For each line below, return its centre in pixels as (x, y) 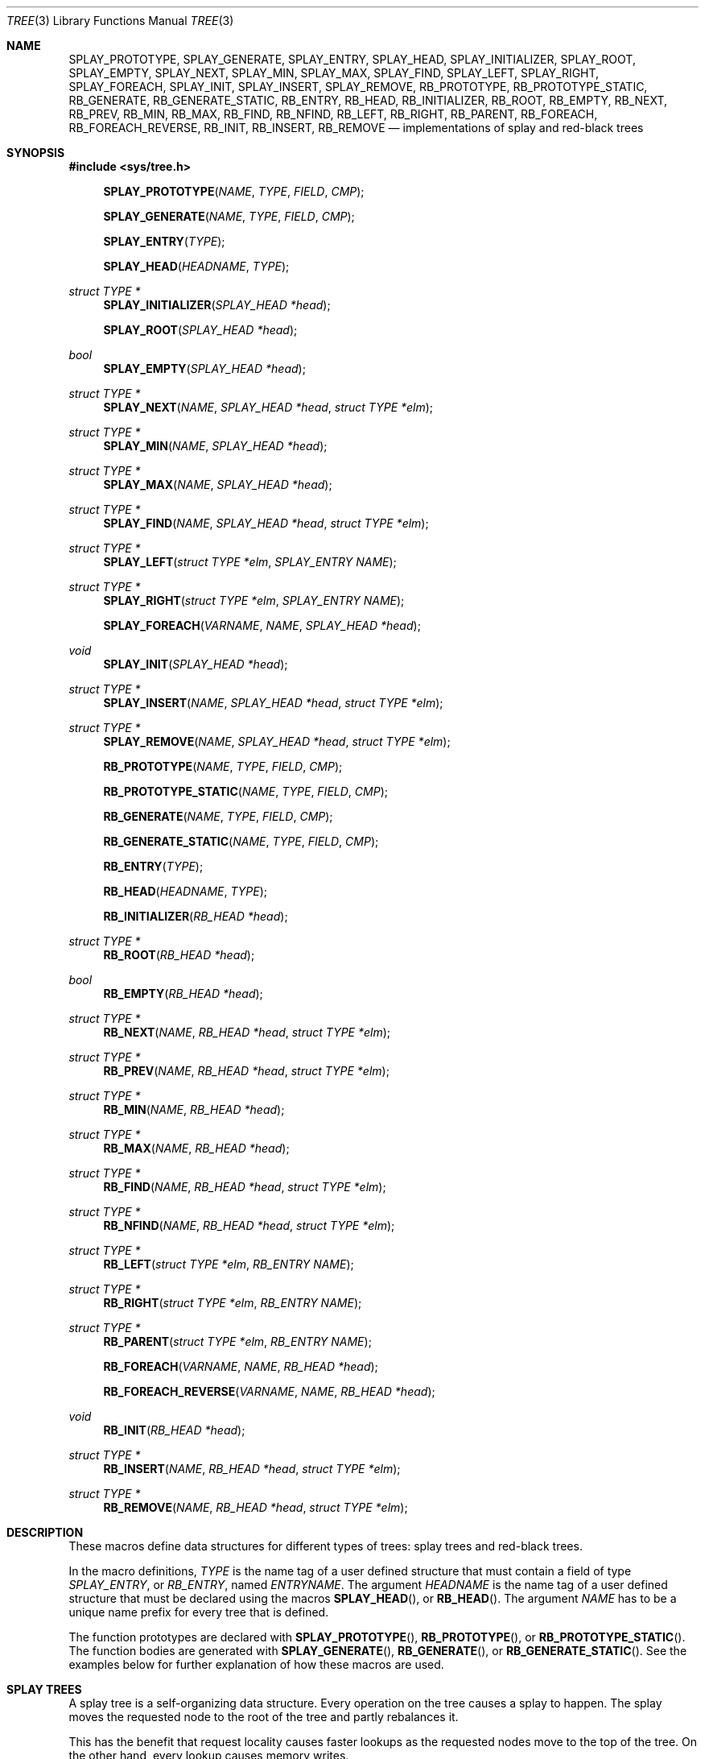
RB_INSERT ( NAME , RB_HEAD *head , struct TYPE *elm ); (252, 1469)
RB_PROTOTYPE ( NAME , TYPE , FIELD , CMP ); (223, 766)
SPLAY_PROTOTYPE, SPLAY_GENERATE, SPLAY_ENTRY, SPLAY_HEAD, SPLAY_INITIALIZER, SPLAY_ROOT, (352, 59)
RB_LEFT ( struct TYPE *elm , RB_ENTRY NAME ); (229, 1264)
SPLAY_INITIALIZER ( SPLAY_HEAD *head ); (217, 305)
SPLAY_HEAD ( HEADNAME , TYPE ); (196, 266)
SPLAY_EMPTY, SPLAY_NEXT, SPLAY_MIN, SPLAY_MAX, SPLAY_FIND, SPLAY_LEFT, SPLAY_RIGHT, (334, 73)
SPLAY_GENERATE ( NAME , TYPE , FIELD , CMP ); (229, 216)
